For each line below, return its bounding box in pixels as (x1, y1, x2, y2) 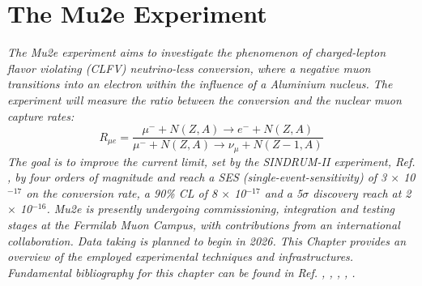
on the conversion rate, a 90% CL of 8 (26, 184, 218, 201)
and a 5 (264, 184, 303, 201)
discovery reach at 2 (313, 184, 411, 201)
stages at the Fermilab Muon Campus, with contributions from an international (7, 216, 400, 233)
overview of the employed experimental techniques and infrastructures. (7, 248, 354, 265)
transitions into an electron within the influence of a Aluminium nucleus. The (7, 75, 393, 92)
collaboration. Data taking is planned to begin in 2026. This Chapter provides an (7, 232, 407, 249)
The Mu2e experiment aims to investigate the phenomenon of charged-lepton (7, 44, 386, 61)
